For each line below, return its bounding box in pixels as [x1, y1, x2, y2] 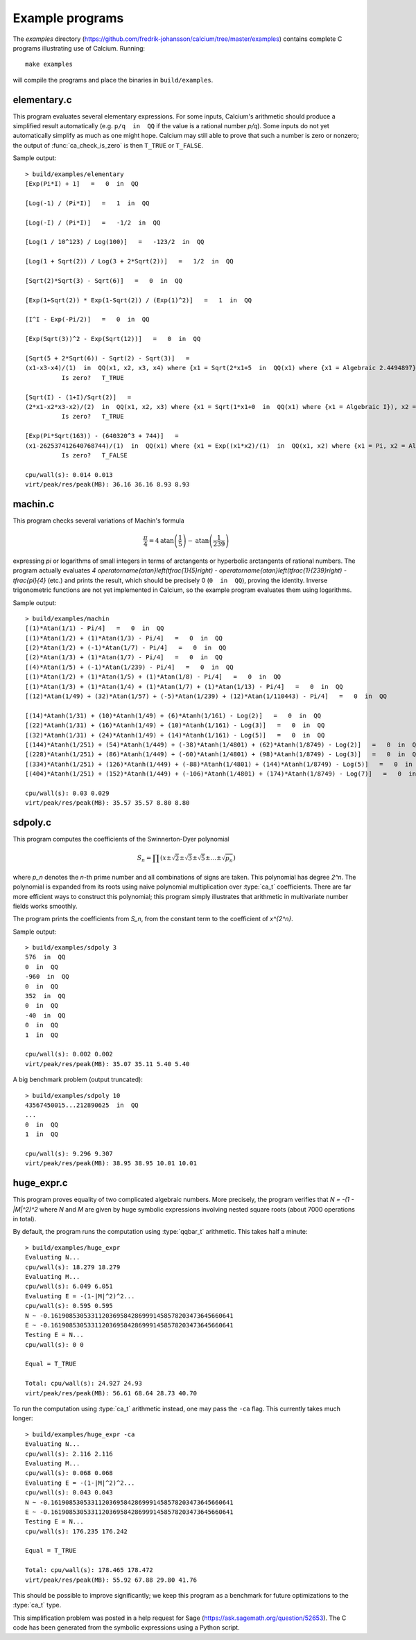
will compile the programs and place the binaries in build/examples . [12, 76, 214, 84]
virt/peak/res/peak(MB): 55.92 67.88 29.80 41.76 [25, 1576, 198, 1584]
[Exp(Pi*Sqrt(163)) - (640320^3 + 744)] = [25, 432, 180, 440]
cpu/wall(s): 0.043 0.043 [25, 1489, 114, 1497]
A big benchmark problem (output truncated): [12, 1075, 144, 1084]
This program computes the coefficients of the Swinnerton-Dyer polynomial [12, 835, 229, 844]
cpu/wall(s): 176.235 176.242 [25, 1527, 128, 1535]
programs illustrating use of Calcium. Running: [12, 44, 146, 52]
